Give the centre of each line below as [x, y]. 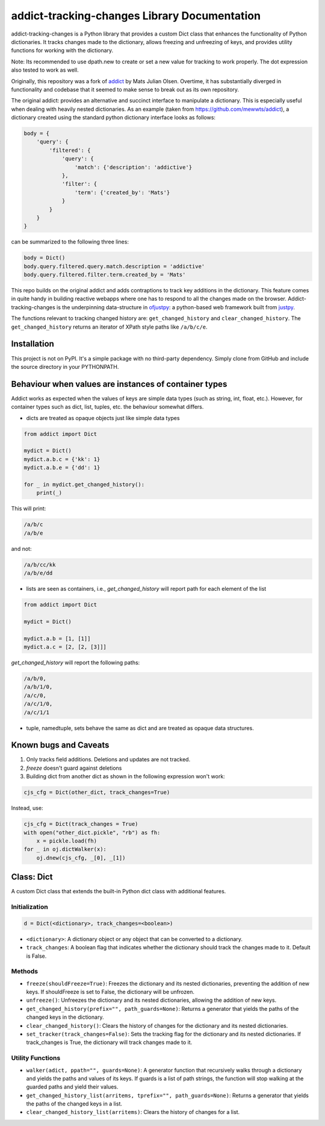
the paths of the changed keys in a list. [74, 1104]
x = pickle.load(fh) [67, 841]
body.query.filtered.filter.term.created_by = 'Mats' [105, 275]
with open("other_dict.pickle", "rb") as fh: [92, 832]
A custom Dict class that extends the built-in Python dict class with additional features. [119, 892]
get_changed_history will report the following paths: [76, 662]
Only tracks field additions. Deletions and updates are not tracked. [108, 760]
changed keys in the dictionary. [65, 1017]
